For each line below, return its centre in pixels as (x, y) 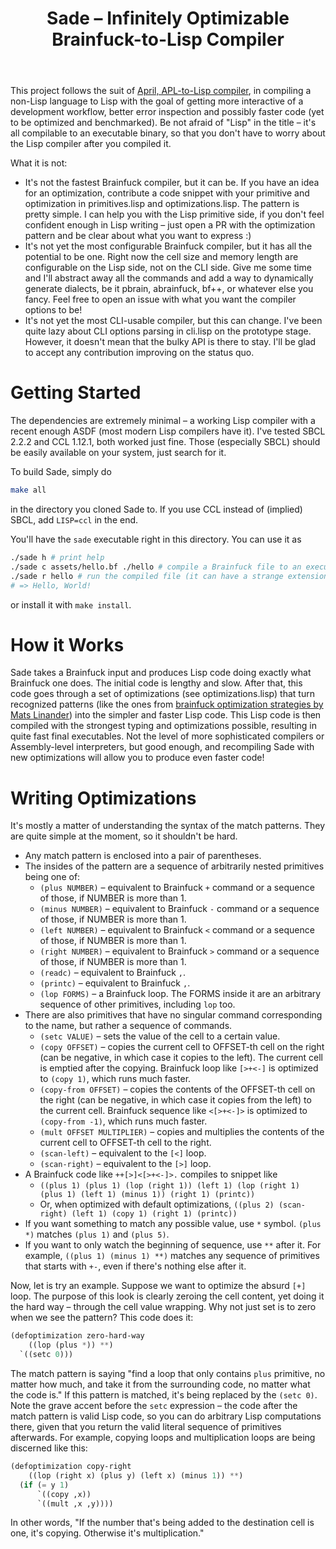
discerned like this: (49, 1448)
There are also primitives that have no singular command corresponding (173, 1015)
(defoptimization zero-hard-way (77, 1336)
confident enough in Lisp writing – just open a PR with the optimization (170, 225)
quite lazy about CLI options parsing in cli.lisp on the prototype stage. (168, 331)
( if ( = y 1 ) (44, 1485)
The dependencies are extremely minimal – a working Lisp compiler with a (163, 421)
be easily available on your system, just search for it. (118, 453)
